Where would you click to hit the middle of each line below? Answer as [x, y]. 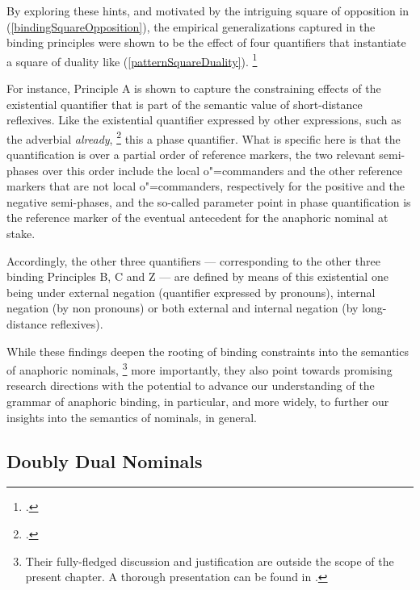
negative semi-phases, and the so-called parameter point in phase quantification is [209, 201]
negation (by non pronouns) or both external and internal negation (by [183, 308]
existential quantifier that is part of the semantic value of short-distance [185, 104]
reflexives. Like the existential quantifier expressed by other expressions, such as [204, 120]
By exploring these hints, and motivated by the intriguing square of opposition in [208, 10]
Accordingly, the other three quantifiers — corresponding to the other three [193, 260]
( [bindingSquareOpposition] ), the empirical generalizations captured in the [191, 26]
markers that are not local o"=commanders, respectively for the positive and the [206, 186]
